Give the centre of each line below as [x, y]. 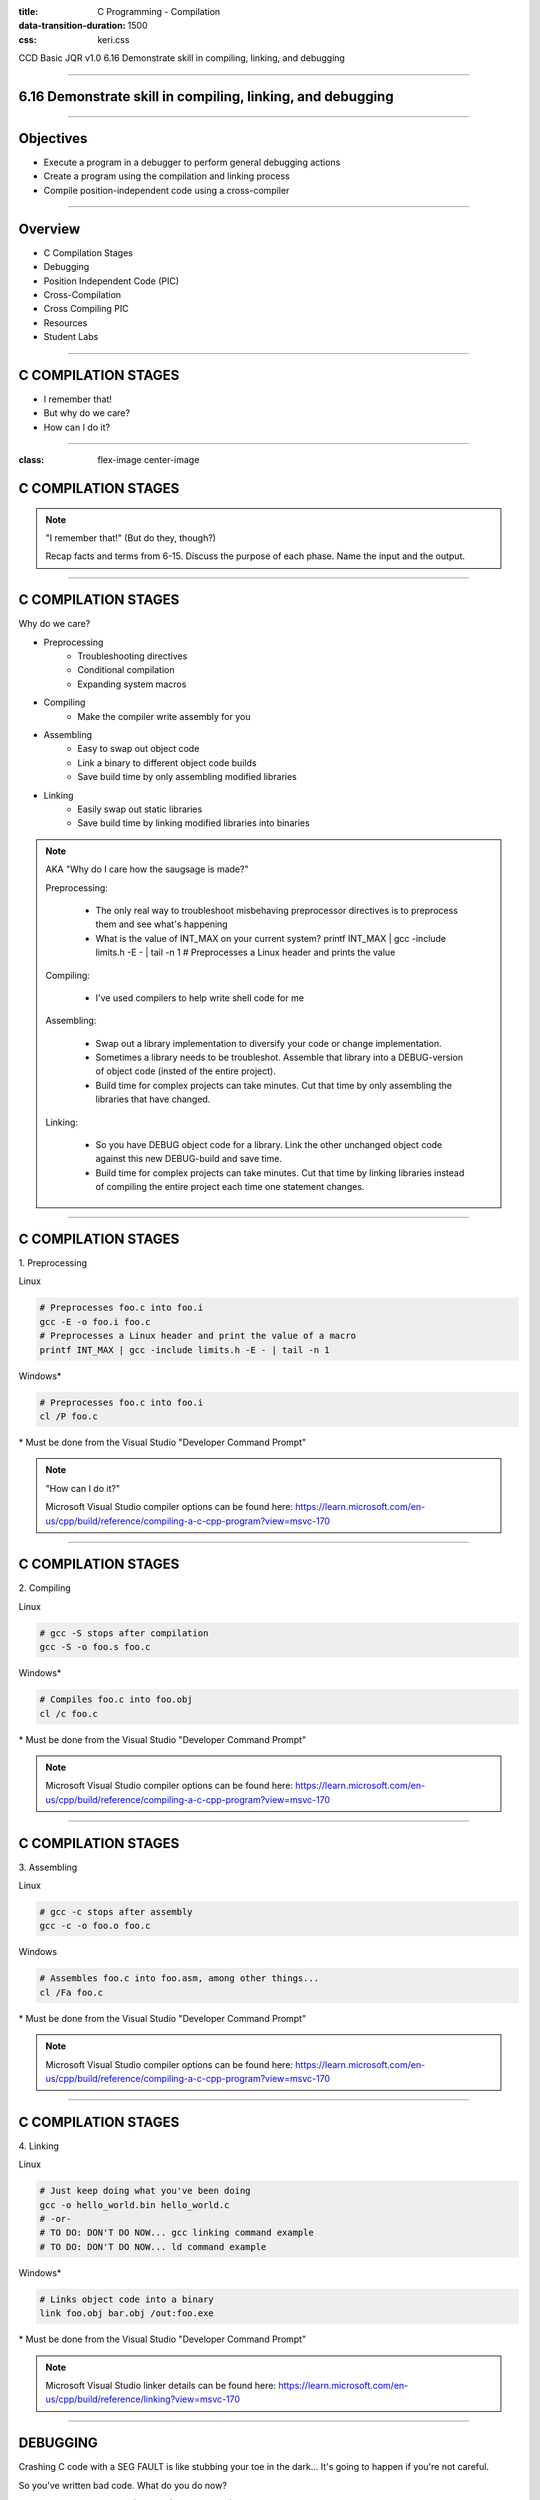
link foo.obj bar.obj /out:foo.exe [126, 2313]
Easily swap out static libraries [140, 809]
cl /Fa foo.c [71, 1992]
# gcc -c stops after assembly [116, 1912]
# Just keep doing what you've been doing [145, 2191]
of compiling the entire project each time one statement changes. [230, 1187]
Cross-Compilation [82, 294]
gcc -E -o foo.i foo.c [95, 1321]
